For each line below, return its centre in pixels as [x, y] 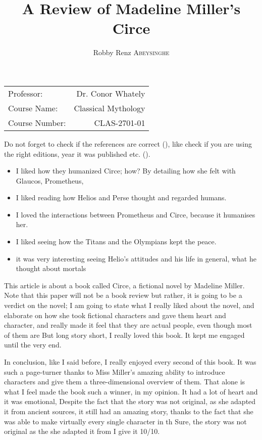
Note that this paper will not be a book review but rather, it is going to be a [123, 295]
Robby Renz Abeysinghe [131, 52]
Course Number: [37, 122]
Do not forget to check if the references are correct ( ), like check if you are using [128, 143]
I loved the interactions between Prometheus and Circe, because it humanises [136, 214]
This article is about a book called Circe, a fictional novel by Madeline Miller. [124, 285]
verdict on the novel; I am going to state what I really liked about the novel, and [129, 305]
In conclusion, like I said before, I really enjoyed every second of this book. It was [130, 362]
